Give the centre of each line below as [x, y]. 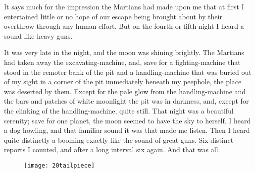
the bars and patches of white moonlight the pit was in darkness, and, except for [127, 101]
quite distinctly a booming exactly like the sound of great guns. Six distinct [119, 140]
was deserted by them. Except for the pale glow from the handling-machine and [125, 91]
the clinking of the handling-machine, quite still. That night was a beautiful [119, 110]
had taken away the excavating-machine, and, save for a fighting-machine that [122, 62]
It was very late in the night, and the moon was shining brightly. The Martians [124, 52]
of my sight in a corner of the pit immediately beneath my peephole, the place [123, 82]
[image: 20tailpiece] [59, 165]
